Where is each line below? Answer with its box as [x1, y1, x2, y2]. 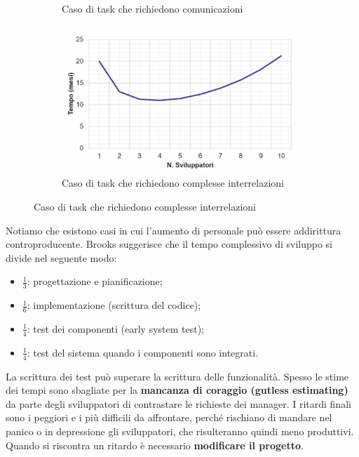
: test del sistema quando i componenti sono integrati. [27, 345, 259, 359]
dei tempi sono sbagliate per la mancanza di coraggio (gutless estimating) [6, 383, 348, 397]
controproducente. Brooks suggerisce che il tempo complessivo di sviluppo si [6, 237, 332, 251]
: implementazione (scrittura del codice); [27, 298, 201, 312]
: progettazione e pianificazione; [27, 274, 163, 289]
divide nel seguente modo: [6, 250, 117, 265]
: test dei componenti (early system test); [27, 321, 205, 336]
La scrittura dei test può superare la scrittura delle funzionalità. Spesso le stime [6, 369, 349, 383]
